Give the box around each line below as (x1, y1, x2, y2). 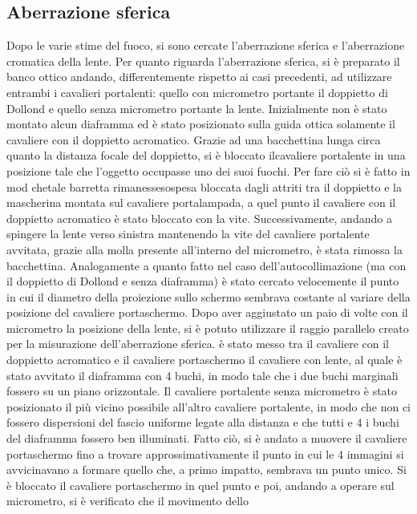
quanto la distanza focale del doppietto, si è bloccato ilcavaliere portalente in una (6, 147, 406, 164)
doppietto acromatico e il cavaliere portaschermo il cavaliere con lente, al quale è (6, 351, 403, 368)
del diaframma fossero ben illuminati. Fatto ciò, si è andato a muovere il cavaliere (6, 430, 407, 447)
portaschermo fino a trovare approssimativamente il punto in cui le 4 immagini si (6, 445, 404, 462)
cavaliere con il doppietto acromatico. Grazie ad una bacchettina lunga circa (6, 131, 381, 148)
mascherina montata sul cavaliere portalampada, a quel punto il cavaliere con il (6, 194, 396, 211)
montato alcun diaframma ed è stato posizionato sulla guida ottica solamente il (6, 115, 395, 132)
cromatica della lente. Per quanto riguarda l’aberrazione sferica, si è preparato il (6, 52, 400, 69)
